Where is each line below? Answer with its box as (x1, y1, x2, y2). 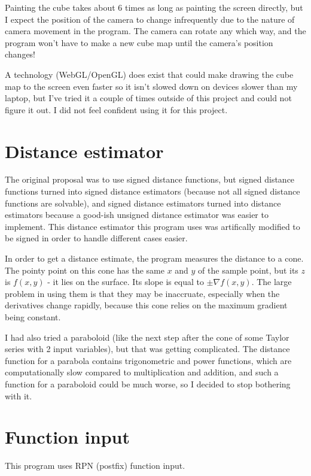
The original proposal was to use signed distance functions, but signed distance (5, 173, 295, 186)
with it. (5, 389, 32, 402)
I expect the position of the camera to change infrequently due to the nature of (5, 13, 295, 25)
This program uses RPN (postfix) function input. (5, 459, 185, 472)
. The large (251, 275, 292, 288)
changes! (5, 48, 36, 60)
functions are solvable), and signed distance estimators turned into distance (5, 196, 281, 209)
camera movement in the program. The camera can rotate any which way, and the (5, 25, 306, 37)
